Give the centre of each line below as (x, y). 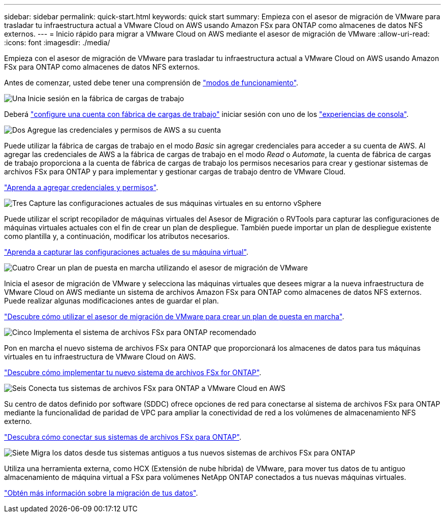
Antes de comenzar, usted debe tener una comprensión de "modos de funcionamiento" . (151, 83)
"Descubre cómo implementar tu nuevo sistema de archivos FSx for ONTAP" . (133, 372)
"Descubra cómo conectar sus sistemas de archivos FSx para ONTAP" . (123, 437)
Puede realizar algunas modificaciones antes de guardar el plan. (112, 301)
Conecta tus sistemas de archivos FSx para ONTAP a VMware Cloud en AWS (157, 388)
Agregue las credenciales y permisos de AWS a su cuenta (124, 130)
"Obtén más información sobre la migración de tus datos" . (101, 493)
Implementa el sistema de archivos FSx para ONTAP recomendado (145, 332)
